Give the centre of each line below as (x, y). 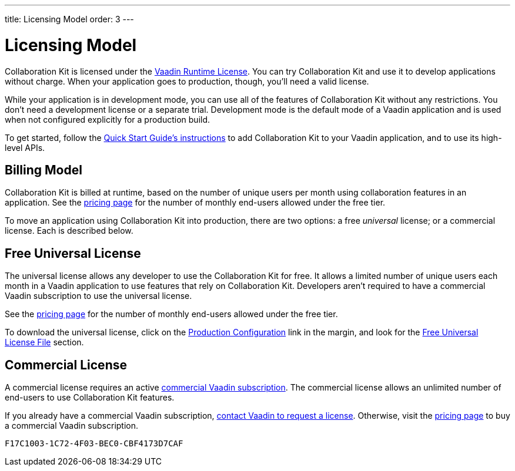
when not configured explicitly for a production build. (108, 119)
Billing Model (44, 170)
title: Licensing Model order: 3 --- (69, 19)
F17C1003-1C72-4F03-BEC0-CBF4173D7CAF (94, 444)
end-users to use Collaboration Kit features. (90, 398)
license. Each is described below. (69, 231)
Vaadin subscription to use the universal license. (98, 296)
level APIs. (25, 147)
